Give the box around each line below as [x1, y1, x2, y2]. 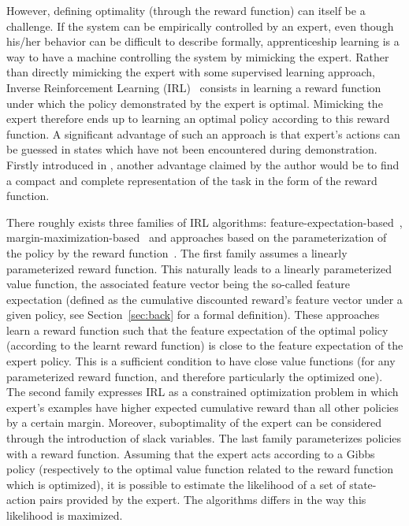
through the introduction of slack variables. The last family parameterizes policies [6, 430, 402, 446]
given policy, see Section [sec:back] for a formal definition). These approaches [6, 306, 380, 323]
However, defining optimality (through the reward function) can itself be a [6, 2, 366, 18]
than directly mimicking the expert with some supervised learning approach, [6, 64, 375, 80]
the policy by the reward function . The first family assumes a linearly [6, 244, 348, 261]
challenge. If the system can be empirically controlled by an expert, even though [6, 17, 394, 34]
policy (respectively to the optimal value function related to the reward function [6, 461, 394, 477]
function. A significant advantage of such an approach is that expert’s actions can [6, 125, 400, 142]
